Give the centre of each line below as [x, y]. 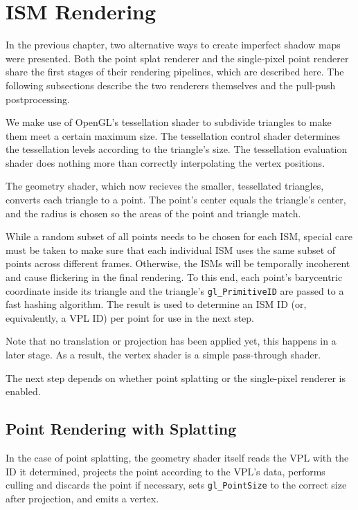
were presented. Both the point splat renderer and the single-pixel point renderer [177, 58]
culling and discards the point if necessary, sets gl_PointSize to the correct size [176, 485]
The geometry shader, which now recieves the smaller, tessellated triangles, [165, 186]
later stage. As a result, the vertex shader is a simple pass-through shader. [163, 355]
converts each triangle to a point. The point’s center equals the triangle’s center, [176, 200]
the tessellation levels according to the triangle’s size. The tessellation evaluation [177, 149]
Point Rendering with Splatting [121, 429]
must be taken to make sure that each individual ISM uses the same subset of [171, 249]
